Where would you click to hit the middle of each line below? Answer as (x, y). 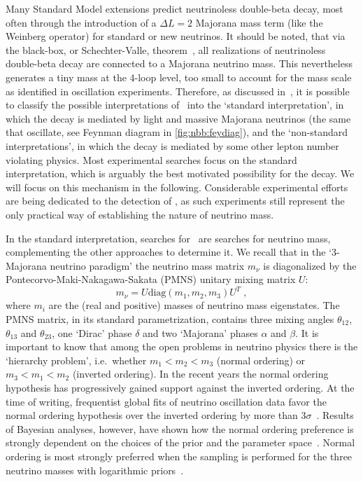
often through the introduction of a (81, 22)
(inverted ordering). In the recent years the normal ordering (200, 374)
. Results (335, 415)
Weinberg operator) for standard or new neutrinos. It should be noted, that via (176, 36)
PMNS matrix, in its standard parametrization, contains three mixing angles (170, 318)
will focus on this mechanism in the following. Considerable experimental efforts (177, 187)
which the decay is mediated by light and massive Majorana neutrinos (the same (178, 118)
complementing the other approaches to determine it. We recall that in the (166, 252)
